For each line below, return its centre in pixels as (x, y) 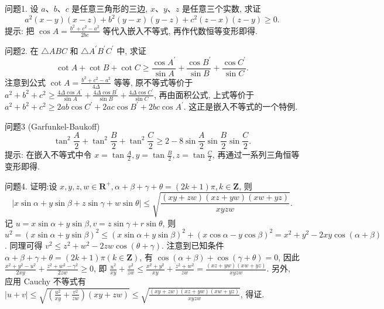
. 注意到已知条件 (193, 245)
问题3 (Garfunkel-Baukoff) (52, 126)
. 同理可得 (24, 245)
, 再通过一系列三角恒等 (256, 154)
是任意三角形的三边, (110, 8)
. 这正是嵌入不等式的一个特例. (241, 106)
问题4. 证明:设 (31, 186)
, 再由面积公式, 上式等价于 (204, 94)
